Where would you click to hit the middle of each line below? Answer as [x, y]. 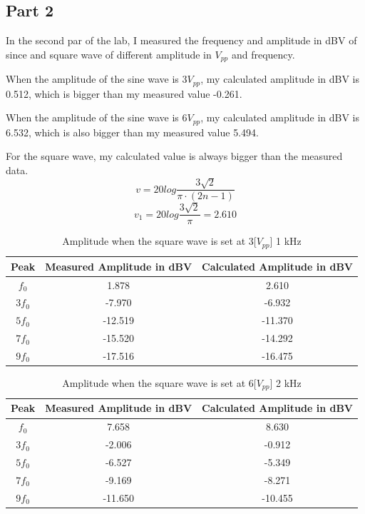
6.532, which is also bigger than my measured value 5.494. [132, 132]
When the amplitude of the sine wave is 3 [97, 79]
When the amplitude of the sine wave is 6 [97, 117]
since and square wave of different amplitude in [109, 54]
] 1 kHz [286, 241]
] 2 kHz [286, 382]
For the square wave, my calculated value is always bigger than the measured [174, 156]
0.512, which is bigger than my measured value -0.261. [124, 93]
